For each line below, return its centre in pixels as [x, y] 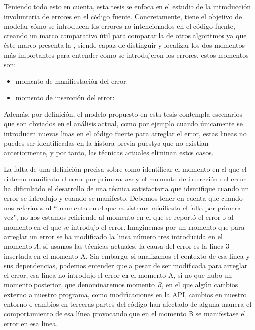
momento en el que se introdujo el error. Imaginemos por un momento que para [124, 226]
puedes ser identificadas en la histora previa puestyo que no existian [106, 143]
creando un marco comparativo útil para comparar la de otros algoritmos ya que [125, 35]
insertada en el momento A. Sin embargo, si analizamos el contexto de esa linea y [127, 255]
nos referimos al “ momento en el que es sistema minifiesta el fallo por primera [123, 207]
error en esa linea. [31, 323]
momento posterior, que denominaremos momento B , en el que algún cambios [121, 285]
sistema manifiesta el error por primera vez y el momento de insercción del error [125, 178]
